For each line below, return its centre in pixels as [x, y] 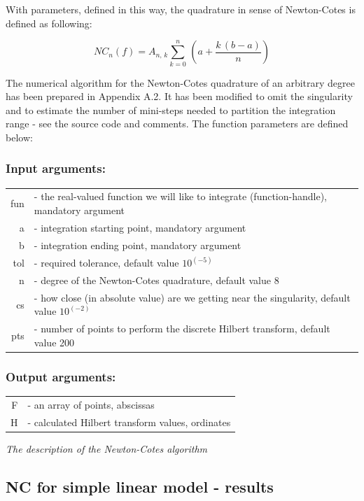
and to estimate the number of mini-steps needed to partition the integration [171, 110]
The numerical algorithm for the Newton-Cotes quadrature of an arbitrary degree [180, 82]
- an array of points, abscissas [91, 404]
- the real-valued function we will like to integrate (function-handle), [181, 196]
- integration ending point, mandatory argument [138, 245]
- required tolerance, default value [106, 263]
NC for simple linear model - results [140, 486]
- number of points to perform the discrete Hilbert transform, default [182, 329]
